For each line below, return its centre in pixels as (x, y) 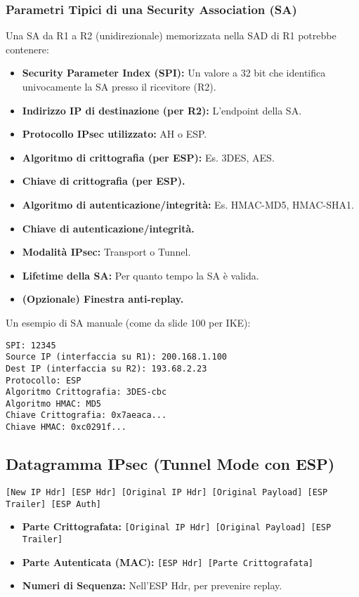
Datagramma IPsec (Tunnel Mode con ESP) (170, 464)
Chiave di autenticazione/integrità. (108, 228)
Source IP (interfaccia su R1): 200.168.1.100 (116, 357)
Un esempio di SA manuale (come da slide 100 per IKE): (128, 322)
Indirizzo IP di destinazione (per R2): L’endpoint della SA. (162, 110)
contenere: (27, 49)
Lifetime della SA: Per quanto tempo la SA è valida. (141, 275)
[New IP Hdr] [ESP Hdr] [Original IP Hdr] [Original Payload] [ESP (167, 492)
